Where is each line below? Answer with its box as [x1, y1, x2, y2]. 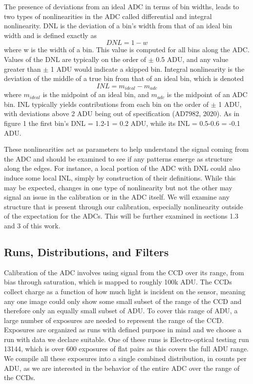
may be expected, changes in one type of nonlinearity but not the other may [4, 182, 232, 192]
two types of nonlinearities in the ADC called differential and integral [4, 11, 212, 21]
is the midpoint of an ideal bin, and [42, 89, 149, 100]
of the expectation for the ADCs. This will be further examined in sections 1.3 [4, 211, 239, 221]
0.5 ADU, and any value [156, 54, 229, 64]
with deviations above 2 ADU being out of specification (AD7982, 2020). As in [4, 108, 240, 119]
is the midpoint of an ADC [167, 89, 248, 100]
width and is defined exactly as [4, 30, 97, 40]
